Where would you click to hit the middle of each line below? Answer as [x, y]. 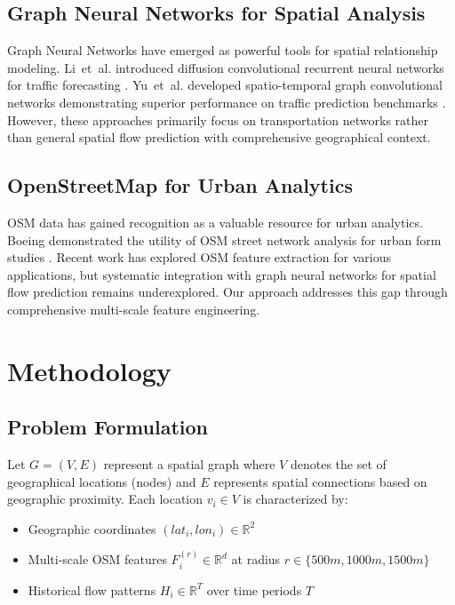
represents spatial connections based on [320, 481]
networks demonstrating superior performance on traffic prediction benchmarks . [227, 102]
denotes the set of [338, 464]
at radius [256, 559]
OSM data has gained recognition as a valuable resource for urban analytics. [215, 222]
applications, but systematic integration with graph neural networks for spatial [222, 274]
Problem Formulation [108, 427]
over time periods [254, 589]
